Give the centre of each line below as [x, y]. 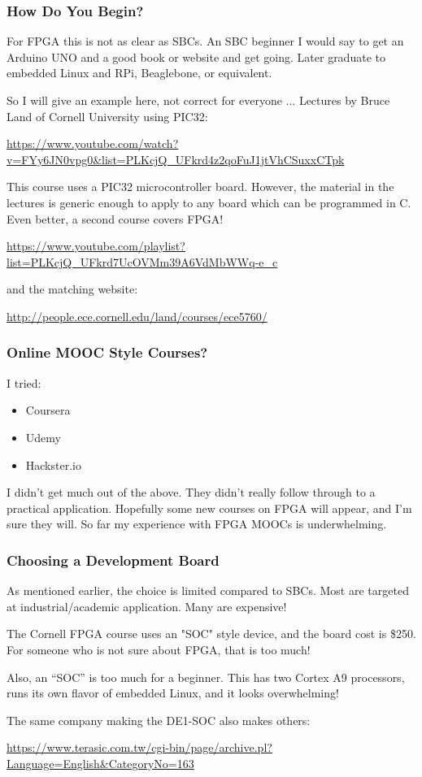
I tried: [24, 382]
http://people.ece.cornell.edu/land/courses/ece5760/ [137, 316]
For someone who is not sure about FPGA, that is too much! [159, 649]
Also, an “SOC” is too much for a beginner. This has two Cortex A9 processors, [206, 677]
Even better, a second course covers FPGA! [115, 218]
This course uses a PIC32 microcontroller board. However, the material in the [200, 187]
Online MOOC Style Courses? [107, 352]
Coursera [48, 410]
